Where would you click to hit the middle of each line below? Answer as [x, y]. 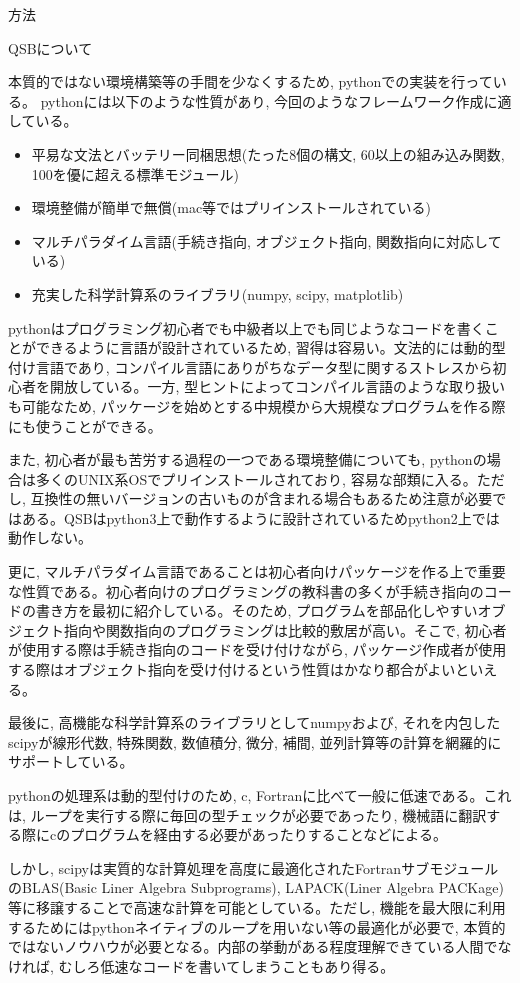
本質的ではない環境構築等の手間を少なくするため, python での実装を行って [250, 81]
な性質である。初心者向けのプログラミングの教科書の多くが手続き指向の [246, 590]
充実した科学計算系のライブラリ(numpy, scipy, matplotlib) [217, 293]
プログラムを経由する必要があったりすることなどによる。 [258, 834]
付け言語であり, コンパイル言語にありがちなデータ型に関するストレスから [250, 366]
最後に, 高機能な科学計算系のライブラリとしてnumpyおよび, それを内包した [254, 722]
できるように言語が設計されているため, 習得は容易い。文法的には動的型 [270, 347]
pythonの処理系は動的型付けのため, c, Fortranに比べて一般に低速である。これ [260, 795]
